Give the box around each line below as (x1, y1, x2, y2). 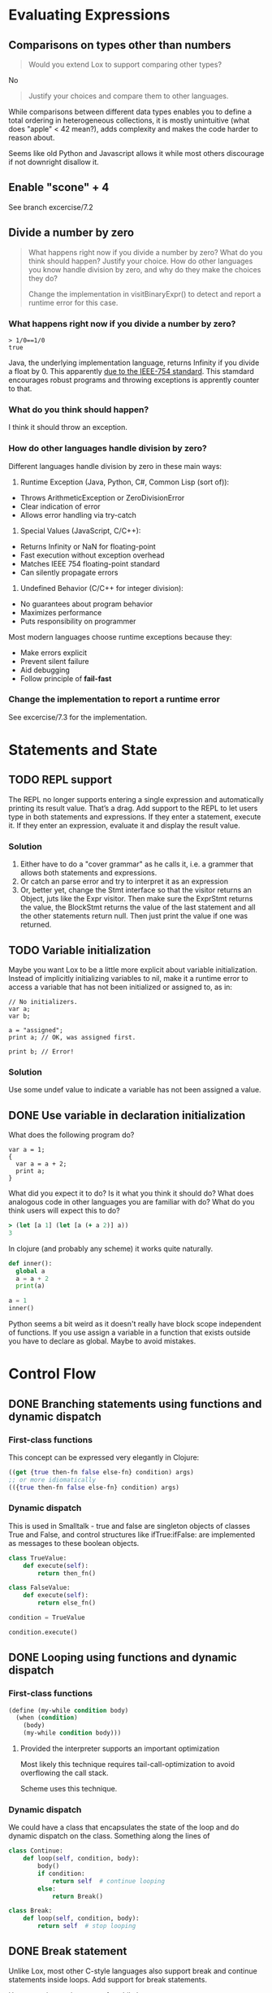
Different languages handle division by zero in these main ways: (8, 461, 222, 471)
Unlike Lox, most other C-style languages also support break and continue (8, 1965, 257, 1976)
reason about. (8, 132, 55, 142)
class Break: (8, 1907, 53, 1915)
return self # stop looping (37, 1922, 136, 1930)
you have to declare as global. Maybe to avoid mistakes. (8, 1336, 196, 1346)
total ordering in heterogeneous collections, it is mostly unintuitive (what (8, 115, 250, 125)
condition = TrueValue (8, 1613, 85, 1622)
